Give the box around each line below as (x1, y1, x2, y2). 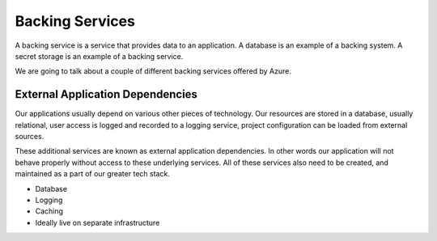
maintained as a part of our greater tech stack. (15, 169, 170, 179)
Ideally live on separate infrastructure (35, 218, 160, 227)
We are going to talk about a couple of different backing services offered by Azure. (15, 66, 291, 76)
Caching (35, 206, 64, 216)
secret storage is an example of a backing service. (15, 51, 184, 61)
